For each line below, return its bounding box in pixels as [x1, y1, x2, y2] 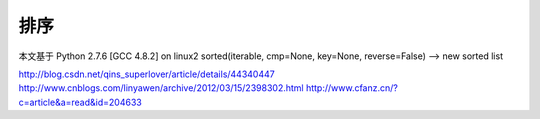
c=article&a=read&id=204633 [18, 96, 142, 108]
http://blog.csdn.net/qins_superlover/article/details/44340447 [18, 68, 275, 80]
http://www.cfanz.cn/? [305, 82, 399, 94]
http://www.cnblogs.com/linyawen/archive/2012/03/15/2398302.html [18, 82, 304, 94]
